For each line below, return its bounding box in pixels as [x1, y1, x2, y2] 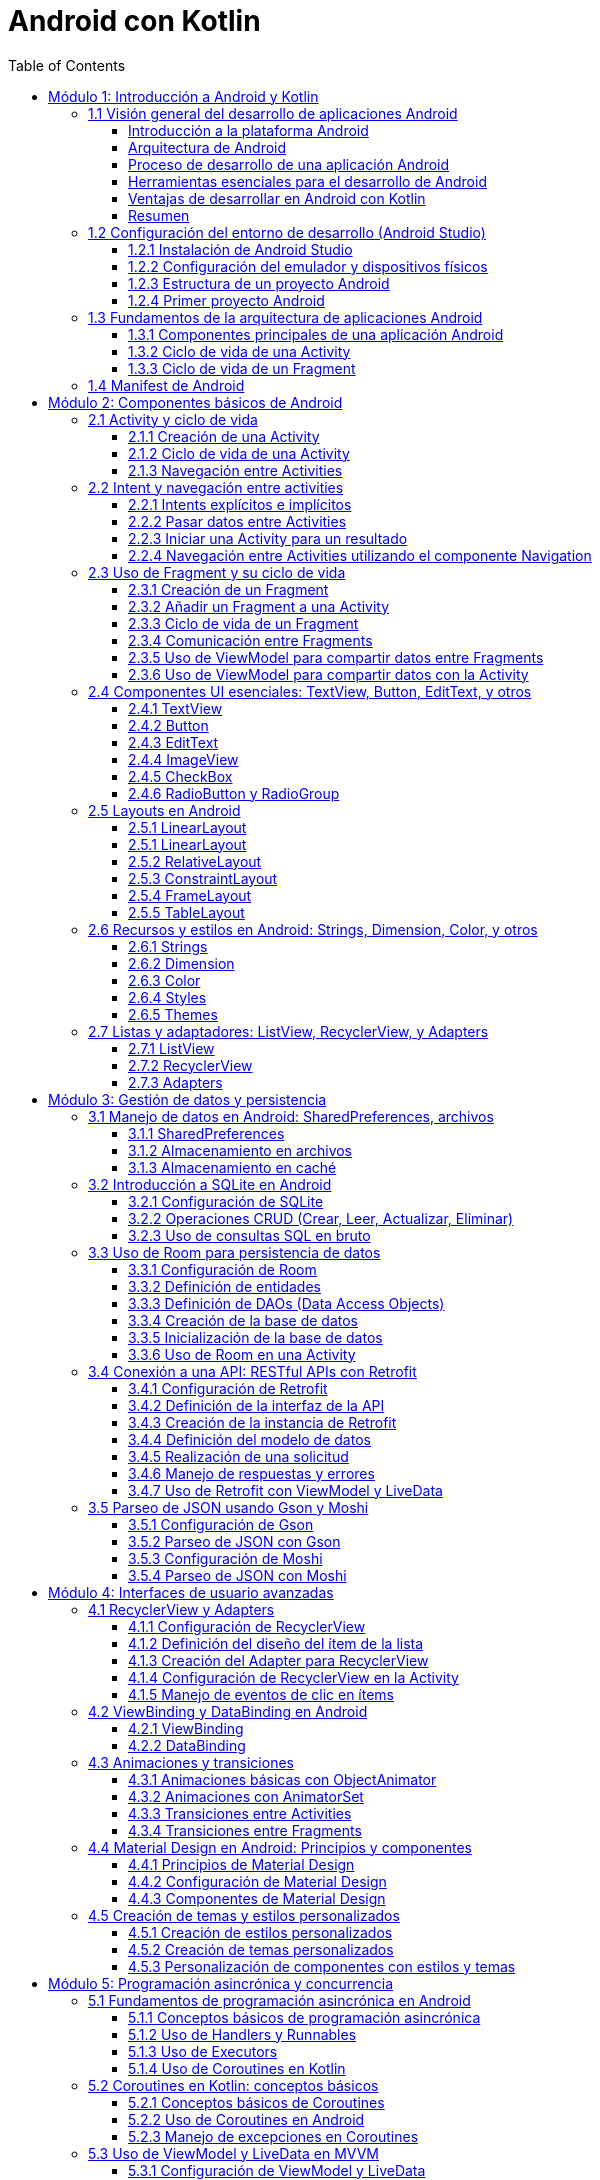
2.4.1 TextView [128, 699, 223, 717]
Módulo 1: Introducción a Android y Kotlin [48, 87, 319, 105]
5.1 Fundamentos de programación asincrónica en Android [88, 1991, 471, 2009]
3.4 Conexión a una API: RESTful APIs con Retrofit [88, 1362, 417, 1380]
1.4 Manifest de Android [88, 376, 245, 394]
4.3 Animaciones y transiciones [88, 1753, 294, 1771]
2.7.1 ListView [128, 1039, 215, 1057]
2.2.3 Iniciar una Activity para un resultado [128, 529, 408, 547]
